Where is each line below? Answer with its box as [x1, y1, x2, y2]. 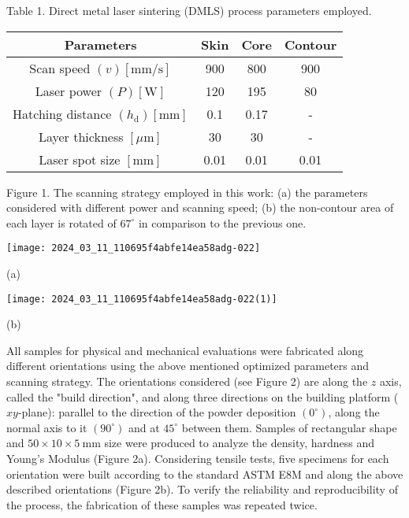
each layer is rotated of [6, 214, 117, 231]
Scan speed [29, 58, 91, 77]
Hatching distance [13, 104, 112, 123]
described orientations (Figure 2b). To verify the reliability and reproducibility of [6, 481, 398, 498]
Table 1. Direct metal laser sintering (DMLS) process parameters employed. [6, 2, 372, 18]
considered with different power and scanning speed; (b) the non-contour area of [6, 199, 394, 216]
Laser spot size [39, 150, 121, 168]
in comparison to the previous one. [138, 214, 307, 231]
